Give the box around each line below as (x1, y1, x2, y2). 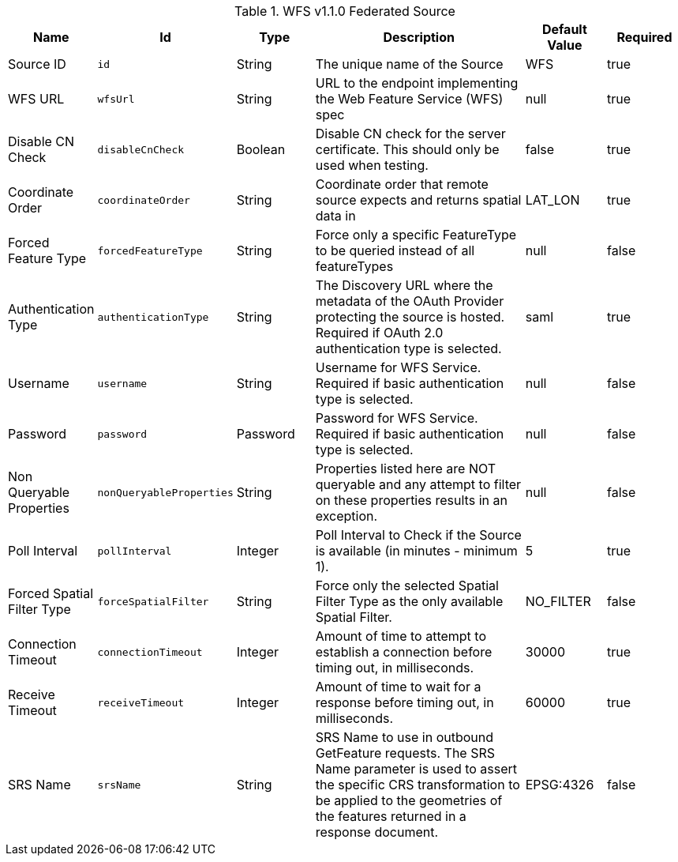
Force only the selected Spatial (315, 578, 499, 593)
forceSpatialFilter (97, 595, 209, 608)
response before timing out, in (315, 694, 494, 710)
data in (315, 208, 356, 224)
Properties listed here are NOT (315, 461, 496, 476)
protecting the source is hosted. (315, 309, 505, 325)
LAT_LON (525, 192, 580, 208)
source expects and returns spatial (315, 192, 522, 208)
